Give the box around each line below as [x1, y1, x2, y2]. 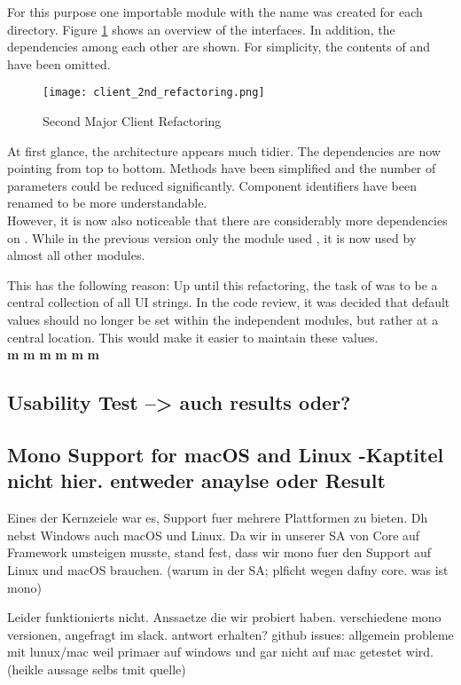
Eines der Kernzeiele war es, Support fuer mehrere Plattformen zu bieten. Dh [7, 508, 428, 527]
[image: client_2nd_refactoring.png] [43, 86, 265, 99]
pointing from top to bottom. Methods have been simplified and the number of [7, 159, 436, 177]
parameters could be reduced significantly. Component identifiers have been [7, 176, 418, 194]
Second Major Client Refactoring [43, 112, 222, 130]
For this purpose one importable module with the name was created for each [7, 3, 423, 20]
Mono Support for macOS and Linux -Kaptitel [7, 440, 444, 468]
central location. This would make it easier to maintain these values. [7, 327, 379, 346]
